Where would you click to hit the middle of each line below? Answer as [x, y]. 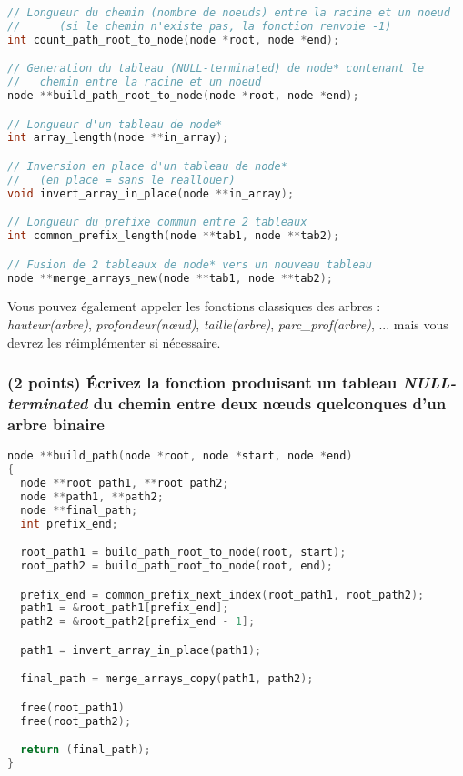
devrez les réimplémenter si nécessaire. [114, 342]
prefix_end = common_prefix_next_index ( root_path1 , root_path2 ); [222, 595]
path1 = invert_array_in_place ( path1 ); [141, 650]
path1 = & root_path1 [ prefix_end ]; [125, 608]
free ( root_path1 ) [72, 707]
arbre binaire [56, 423]
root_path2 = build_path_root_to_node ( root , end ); [177, 566]
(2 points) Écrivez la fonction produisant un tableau [202, 383]
